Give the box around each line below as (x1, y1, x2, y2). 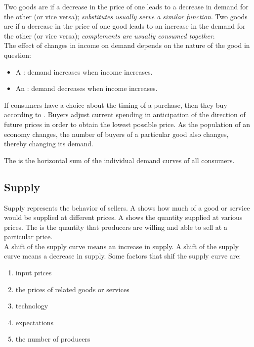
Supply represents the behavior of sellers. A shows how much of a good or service (4, 202, 250, 213)
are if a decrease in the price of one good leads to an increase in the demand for (4, 21, 246, 31)
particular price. (4, 231, 53, 242)
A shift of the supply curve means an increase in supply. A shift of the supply (4, 241, 239, 251)
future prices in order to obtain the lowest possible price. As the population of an (4, 119, 250, 129)
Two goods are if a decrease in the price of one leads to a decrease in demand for (4, 1, 249, 11)
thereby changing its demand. (4, 138, 93, 149)
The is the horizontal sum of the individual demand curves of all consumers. (4, 155, 235, 165)
